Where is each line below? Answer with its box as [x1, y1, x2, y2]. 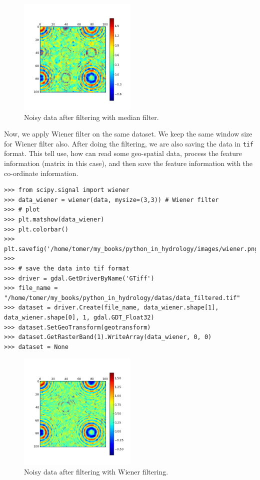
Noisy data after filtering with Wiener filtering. [24, 466, 168, 476]
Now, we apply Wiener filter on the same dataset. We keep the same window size [4, 128, 252, 139]
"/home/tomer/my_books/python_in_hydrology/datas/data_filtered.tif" [4, 294, 240, 301]
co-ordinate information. [4, 167, 78, 178]
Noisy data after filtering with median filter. [24, 111, 159, 122]
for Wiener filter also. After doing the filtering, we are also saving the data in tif [4, 138, 254, 148]
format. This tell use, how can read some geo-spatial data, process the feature [4, 148, 242, 158]
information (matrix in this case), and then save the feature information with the [4, 158, 253, 168]
